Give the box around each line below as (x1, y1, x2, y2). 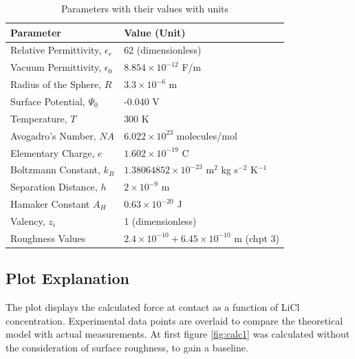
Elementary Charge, (10, 145, 95, 160)
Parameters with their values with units (61, 1, 229, 15)
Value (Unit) (124, 25, 186, 39)
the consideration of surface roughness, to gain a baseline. (6, 340, 248, 354)
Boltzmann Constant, (10, 162, 100, 177)
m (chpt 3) (234, 230, 279, 245)
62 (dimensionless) (124, 43, 202, 57)
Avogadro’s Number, (10, 128, 96, 142)
